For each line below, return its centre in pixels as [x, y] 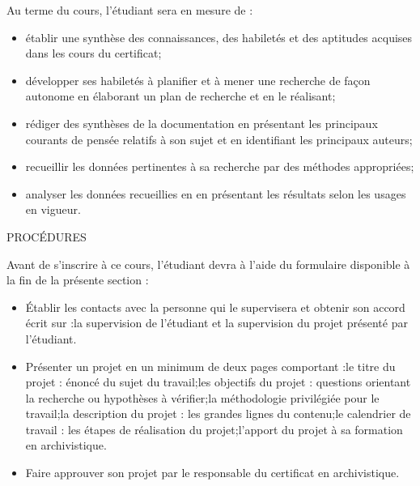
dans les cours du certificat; [93, 53]
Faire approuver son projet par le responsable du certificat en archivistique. [212, 473]
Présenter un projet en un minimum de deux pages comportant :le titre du [210, 366]
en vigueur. [53, 209]
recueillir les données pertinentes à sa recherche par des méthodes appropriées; [220, 166]
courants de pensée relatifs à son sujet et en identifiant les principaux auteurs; [219, 139]
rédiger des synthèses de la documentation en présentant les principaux [202, 123]
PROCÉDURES [47, 236]
